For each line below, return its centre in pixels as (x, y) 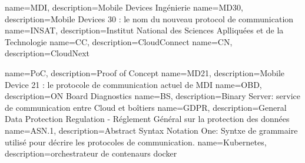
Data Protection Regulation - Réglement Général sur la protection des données (147, 119)
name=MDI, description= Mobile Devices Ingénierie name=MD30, (124, 7)
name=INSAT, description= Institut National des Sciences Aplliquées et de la (144, 30)
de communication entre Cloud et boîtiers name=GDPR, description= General (146, 107)
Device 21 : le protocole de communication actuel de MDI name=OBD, (133, 84)
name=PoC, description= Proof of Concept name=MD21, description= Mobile (145, 72)
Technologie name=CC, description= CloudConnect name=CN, (119, 41)
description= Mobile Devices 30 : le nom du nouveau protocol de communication (149, 18)
